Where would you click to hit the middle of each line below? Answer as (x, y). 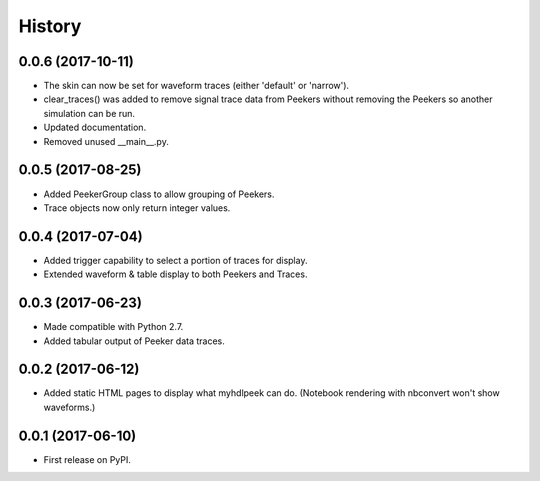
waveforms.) (69, 407)
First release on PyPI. (87, 459)
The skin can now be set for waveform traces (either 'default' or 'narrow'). (196, 86)
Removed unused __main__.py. (106, 141)
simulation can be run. (89, 113)
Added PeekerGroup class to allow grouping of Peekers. (159, 194)
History (50, 26)
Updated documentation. (95, 127)
